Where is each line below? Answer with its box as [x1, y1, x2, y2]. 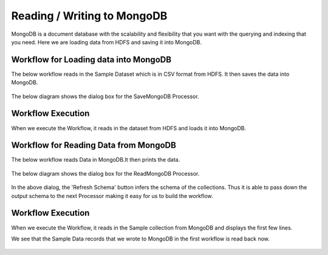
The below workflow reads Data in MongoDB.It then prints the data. [11, 156, 180, 164]
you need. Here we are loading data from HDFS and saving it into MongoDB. [11, 38, 202, 45]
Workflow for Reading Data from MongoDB [11, 140, 176, 151]
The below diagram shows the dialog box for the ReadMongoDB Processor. [11, 170, 200, 177]
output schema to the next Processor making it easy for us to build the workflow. [11, 192, 213, 199]
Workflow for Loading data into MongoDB [11, 55, 172, 65]
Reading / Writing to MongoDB [11, 9, 168, 22]
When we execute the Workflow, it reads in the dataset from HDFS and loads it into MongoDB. [11, 124, 246, 131]
